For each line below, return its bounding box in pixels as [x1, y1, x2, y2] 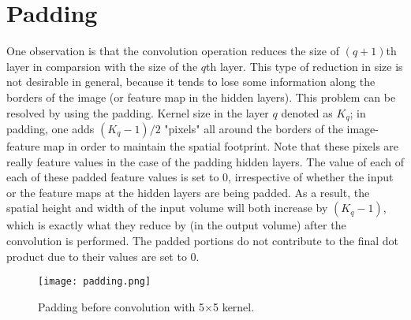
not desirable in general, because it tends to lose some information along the [6, 73, 376, 90]
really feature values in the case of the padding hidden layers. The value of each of [6, 153, 404, 169]
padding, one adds [6, 120, 95, 136]
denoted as [281, 104, 333, 121]
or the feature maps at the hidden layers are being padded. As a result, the [6, 184, 370, 200]
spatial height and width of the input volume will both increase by [6, 199, 328, 216]
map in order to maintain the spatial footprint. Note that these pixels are [43, 137, 399, 154]
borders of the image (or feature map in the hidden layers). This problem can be [6, 88, 396, 105]
